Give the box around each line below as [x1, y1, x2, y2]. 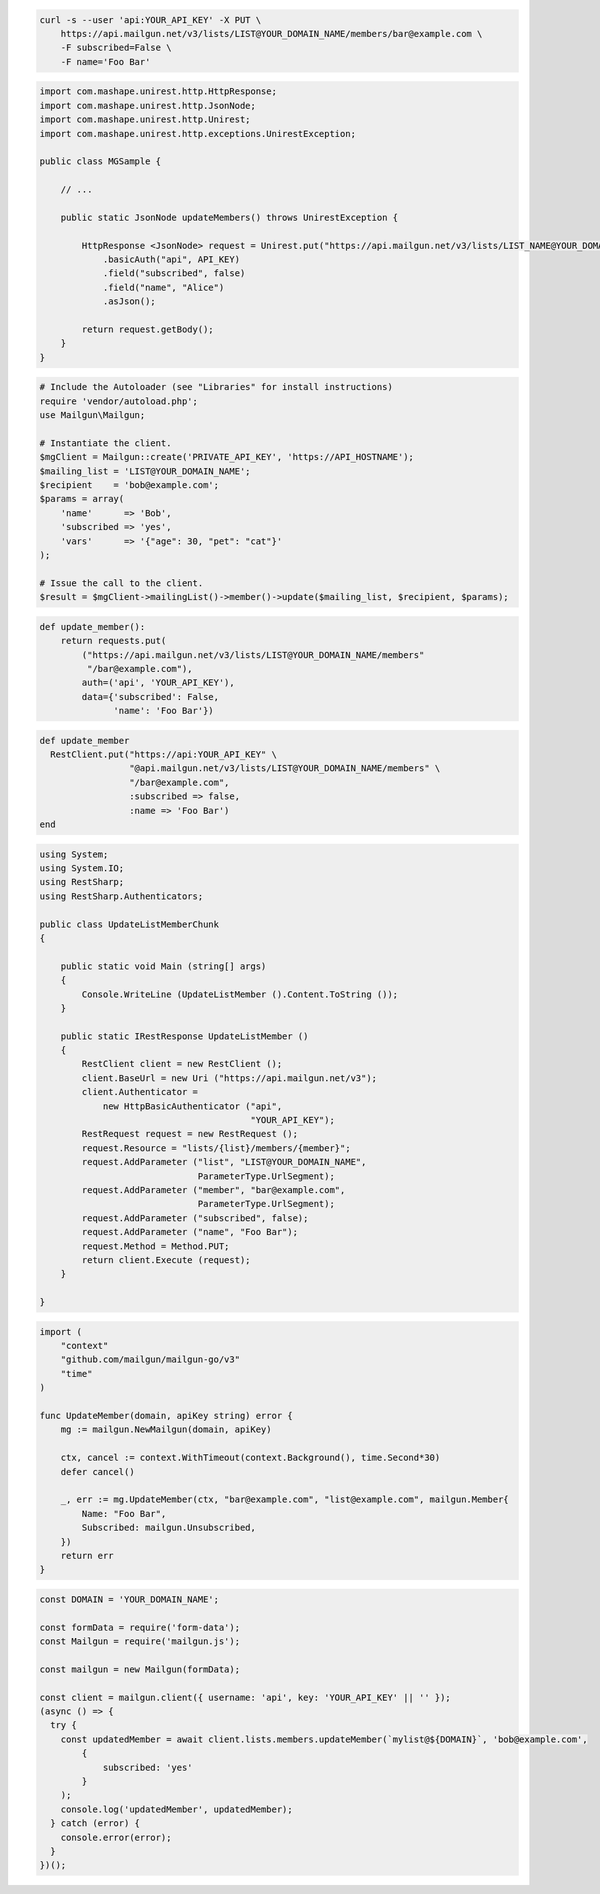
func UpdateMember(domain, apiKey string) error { [39, 1410, 294, 1422]
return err [60, 1550, 114, 1561]
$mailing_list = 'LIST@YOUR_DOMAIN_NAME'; [39, 465, 251, 477]
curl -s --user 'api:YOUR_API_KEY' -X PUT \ [39, 14, 262, 25]
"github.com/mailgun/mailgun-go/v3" [60, 1354, 240, 1365]
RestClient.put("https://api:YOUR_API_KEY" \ [50, 749, 277, 760]
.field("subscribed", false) [102, 268, 246, 279]
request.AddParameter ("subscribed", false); [81, 1212, 309, 1224]
